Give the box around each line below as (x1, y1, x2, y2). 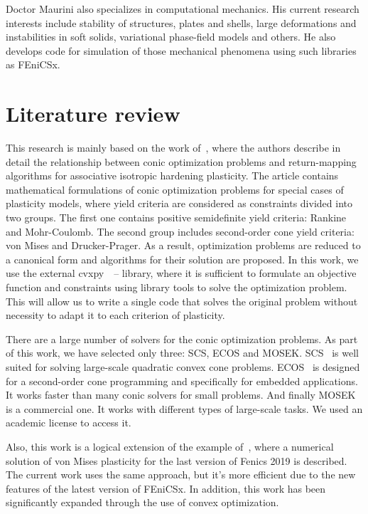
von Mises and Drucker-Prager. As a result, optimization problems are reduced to (6, 238, 361, 253)
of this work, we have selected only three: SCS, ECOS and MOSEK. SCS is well (6, 345, 359, 360)
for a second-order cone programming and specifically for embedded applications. (6, 373, 358, 388)
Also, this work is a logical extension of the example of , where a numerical (6, 439, 334, 453)
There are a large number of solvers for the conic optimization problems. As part (6, 331, 358, 346)
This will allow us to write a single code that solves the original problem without (6, 293, 358, 308)
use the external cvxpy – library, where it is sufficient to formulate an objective (6, 266, 357, 280)
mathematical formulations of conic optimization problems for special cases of (6, 182, 344, 196)
